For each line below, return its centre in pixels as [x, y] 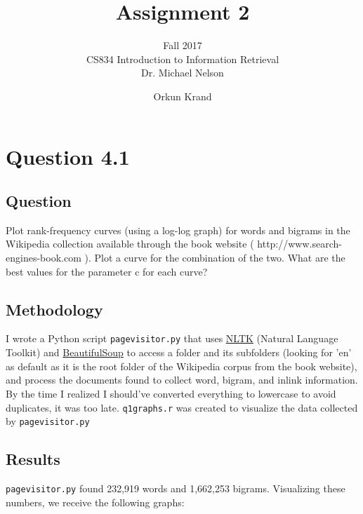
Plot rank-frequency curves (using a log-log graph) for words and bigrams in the [178, 230]
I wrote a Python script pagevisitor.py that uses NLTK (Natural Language [172, 338]
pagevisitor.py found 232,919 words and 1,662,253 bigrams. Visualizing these [176, 488]
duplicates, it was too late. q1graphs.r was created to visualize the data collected [182, 407]
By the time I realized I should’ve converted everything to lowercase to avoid [171, 393]
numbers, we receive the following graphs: [95, 502]
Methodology [54, 309]
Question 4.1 [68, 156]
